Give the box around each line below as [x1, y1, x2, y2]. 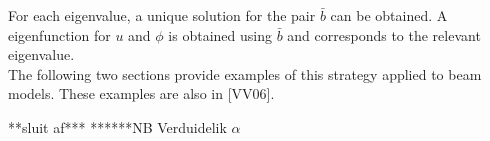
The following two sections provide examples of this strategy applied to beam [8, 63, 482, 84]
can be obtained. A [330, 5, 448, 25]
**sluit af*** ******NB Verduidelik [8, 116, 227, 137]
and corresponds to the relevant [287, 24, 481, 45]
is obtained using [168, 24, 272, 45]
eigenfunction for [8, 24, 111, 45]
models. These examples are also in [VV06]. [8, 83, 275, 104]
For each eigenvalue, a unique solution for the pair [8, 5, 316, 25]
